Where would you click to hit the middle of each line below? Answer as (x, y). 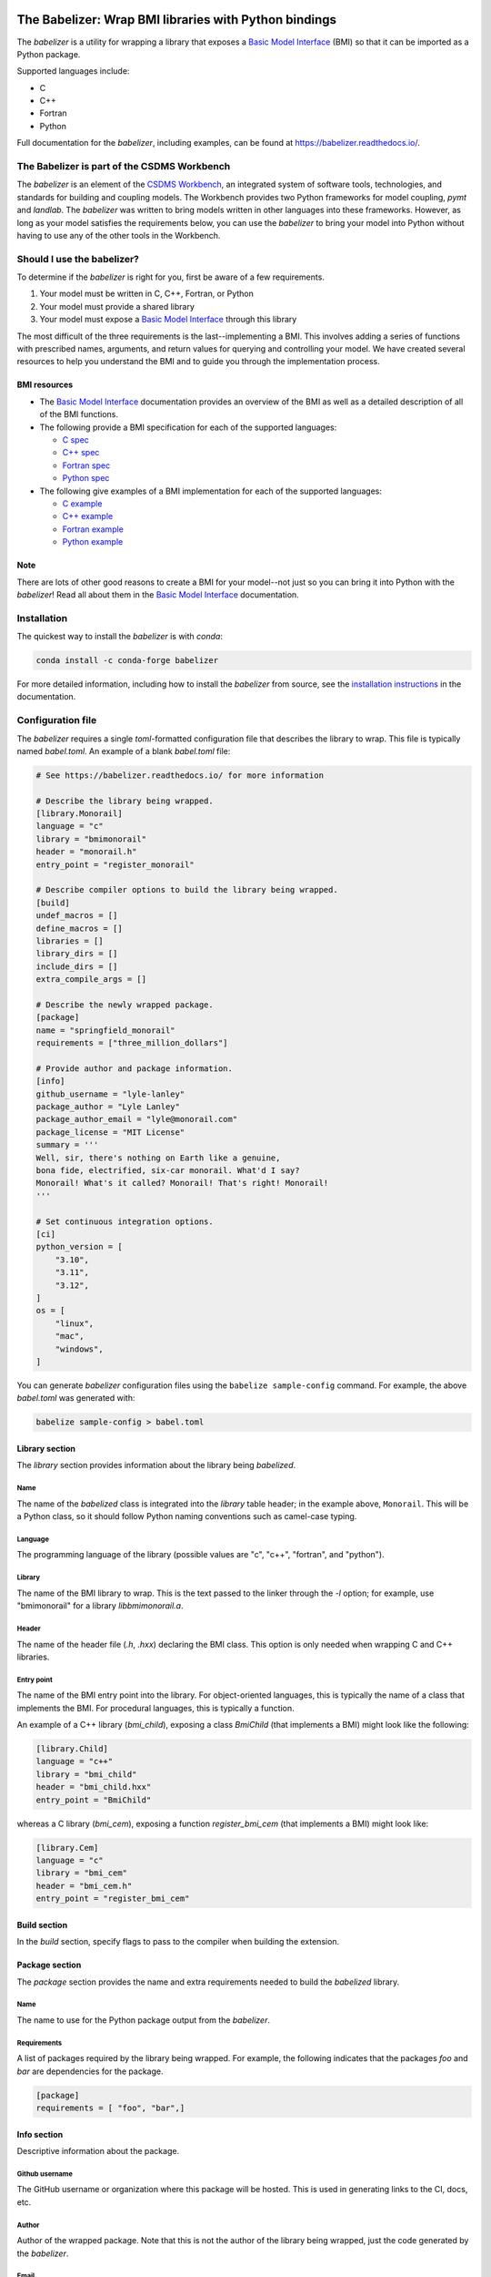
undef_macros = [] (77, 916)
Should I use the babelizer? (78, 259)
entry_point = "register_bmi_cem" (113, 1899)
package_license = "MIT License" (110, 1132)
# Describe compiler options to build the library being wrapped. (187, 890)
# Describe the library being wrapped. (125, 801)
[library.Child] (72, 1749)
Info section (40, 2134)
